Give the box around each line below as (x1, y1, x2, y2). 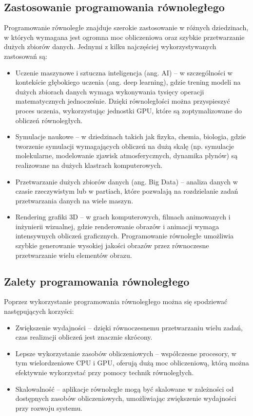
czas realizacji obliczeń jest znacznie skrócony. (15, 332, 153, 342)
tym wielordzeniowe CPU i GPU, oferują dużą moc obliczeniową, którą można (15, 358, 249, 368)
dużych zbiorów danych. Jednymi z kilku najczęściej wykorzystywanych (4, 41, 216, 52)
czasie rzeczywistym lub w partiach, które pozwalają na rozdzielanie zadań (15, 186, 238, 196)
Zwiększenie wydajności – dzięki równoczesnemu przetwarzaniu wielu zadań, (15, 322, 243, 332)
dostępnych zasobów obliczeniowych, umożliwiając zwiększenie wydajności (15, 393, 236, 403)
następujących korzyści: (4, 306, 74, 316)
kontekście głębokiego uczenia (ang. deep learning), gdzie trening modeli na (15, 77, 241, 87)
